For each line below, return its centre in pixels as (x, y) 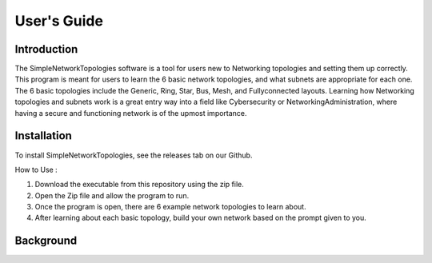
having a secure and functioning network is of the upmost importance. (131, 113)
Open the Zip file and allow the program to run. (112, 195)
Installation (43, 136)
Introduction (46, 49)
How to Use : (36, 169)
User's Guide (59, 21)
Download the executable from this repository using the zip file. (139, 185)
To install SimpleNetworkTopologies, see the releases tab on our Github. (134, 155)
